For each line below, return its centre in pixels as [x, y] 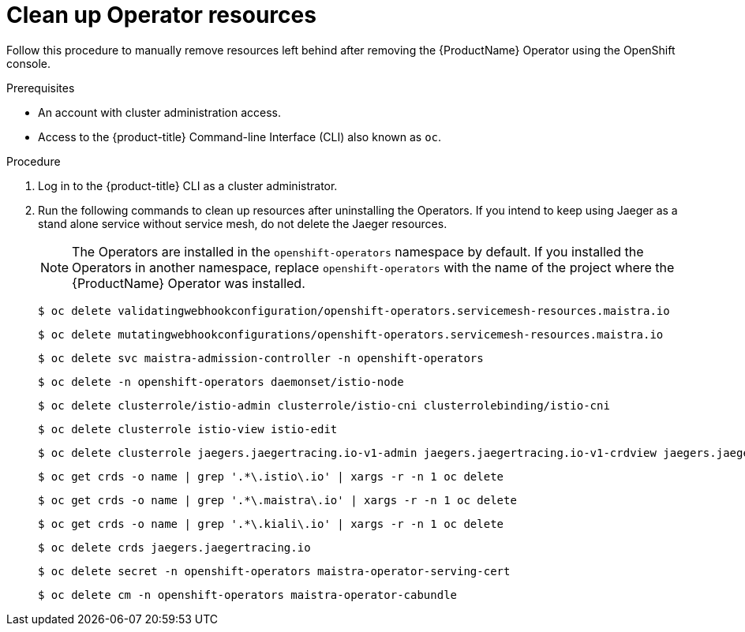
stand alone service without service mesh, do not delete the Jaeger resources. [243, 223]
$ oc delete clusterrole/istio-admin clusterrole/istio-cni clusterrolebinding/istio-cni [324, 405]
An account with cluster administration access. [159, 112]
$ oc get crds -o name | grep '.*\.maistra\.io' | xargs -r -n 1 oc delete [277, 500]
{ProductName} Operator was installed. [189, 283]
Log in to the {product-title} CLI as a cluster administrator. [188, 185]
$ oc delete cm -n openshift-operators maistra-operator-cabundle [248, 595]
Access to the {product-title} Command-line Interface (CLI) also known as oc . [240, 136]
